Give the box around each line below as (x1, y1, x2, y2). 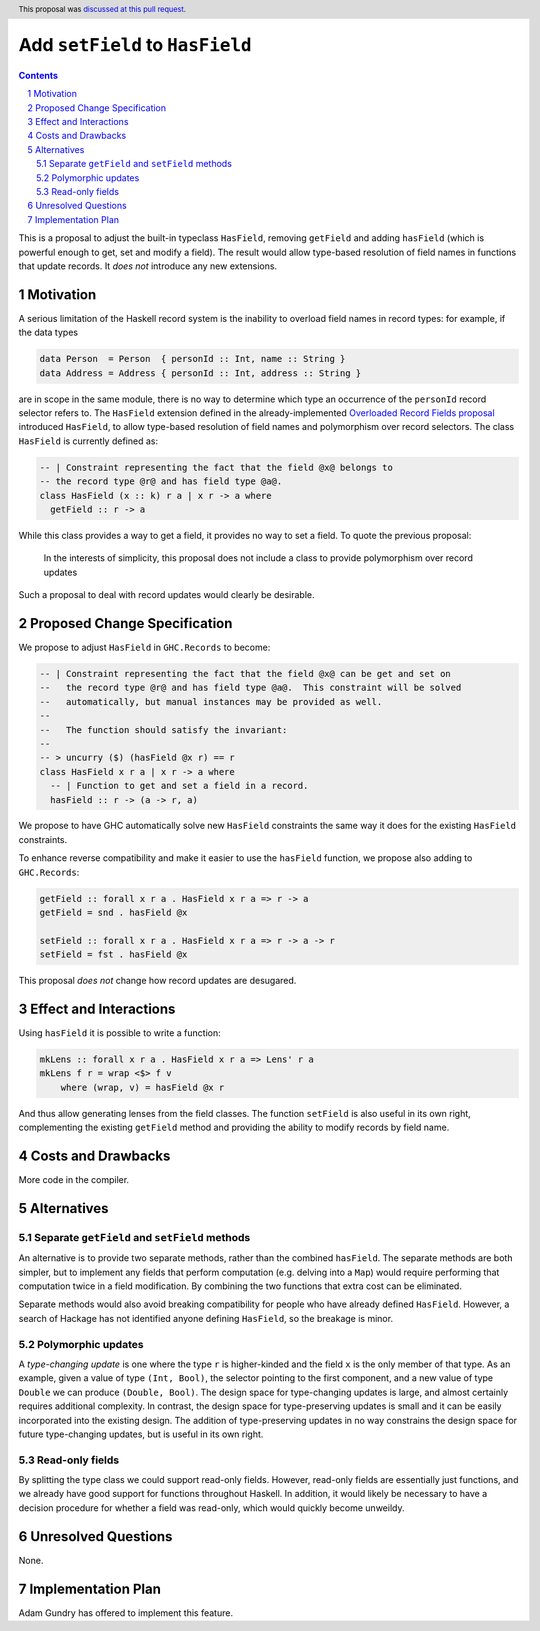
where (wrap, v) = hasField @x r (60, 1081, 225, 1093)
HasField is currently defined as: (18, 435, 159, 447)
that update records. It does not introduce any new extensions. (18, 260, 278, 272)
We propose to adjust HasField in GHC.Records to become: (18, 641, 271, 653)
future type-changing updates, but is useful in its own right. (18, 1428, 264, 1440)
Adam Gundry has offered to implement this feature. (18, 1606, 234, 1619)
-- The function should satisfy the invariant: (39, 724, 288, 735)
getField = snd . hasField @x (39, 907, 188, 919)
